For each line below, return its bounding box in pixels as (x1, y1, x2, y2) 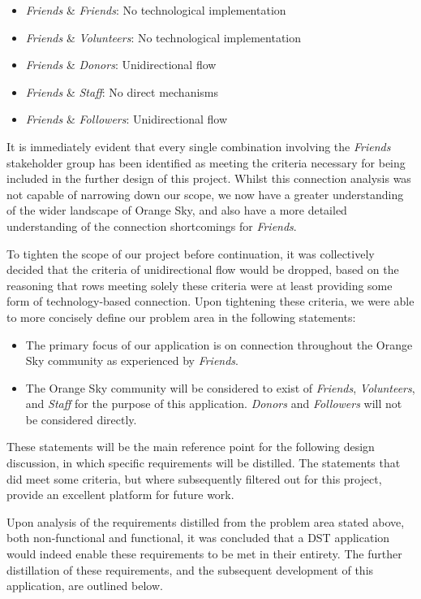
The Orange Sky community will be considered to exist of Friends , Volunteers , (25, 379, 415, 396)
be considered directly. (25, 410, 137, 428)
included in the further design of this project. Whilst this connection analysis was (6, 170, 411, 187)
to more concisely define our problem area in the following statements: (6, 308, 356, 325)
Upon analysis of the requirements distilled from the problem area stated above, (6, 513, 405, 530)
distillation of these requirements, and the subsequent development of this (6, 561, 374, 578)
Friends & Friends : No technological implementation (25, 2, 286, 18)
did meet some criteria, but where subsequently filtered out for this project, (6, 470, 382, 487)
